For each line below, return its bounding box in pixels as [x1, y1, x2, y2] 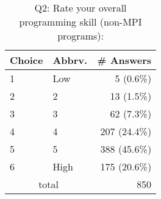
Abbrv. [52, 53, 88, 67]
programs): [57, 29, 104, 43]
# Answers [97, 53, 152, 67]
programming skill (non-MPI [19, 15, 142, 29]
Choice [10, 53, 43, 67]
